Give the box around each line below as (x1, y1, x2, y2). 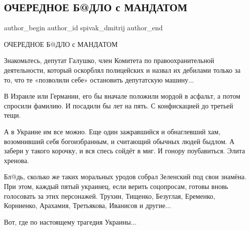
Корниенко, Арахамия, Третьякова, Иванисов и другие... (4, 200, 171, 210)
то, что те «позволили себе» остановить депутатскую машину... (4, 74, 194, 84)
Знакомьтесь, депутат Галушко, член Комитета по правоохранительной (4, 55, 214, 65)
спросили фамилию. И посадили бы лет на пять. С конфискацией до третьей (4, 100, 233, 110)
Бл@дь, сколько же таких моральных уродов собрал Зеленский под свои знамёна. (4, 171, 247, 182)
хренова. (4, 155, 29, 165)
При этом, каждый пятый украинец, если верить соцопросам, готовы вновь (4, 181, 228, 191)
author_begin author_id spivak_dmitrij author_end (4, 22, 163, 33)
